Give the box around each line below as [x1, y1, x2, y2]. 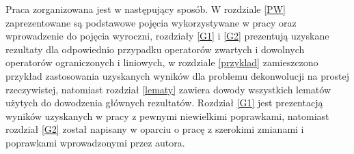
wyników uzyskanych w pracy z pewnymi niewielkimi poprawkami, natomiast [5, 108, 329, 123]
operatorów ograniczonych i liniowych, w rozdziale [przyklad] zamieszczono [5, 55, 318, 70]
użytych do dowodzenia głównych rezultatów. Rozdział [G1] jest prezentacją [5, 95, 323, 110]
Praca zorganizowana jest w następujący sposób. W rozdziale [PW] [5, 2, 286, 16]
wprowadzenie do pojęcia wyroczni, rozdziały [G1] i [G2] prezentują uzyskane [5, 29, 329, 43]
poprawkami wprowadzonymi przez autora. [5, 135, 185, 149]
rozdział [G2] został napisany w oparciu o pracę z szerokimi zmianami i [5, 122, 304, 136]
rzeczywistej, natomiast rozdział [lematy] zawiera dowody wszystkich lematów [5, 82, 331, 96]
